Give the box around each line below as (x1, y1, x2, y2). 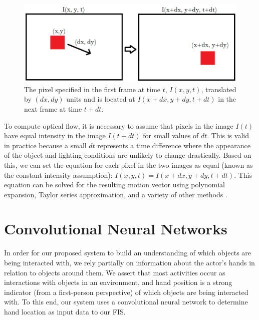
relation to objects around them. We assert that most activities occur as (4, 267, 225, 277)
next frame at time (24, 103, 82, 114)
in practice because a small (4, 140, 87, 150)
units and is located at (66, 94, 135, 104)
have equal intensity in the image (4, 130, 106, 141)
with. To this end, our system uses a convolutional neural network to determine (4, 296, 248, 307)
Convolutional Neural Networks (4, 218, 227, 239)
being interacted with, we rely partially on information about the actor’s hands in (4, 257, 255, 267)
